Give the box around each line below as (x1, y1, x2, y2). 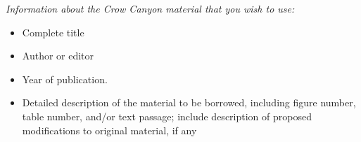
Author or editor (22, 48, 94, 63)
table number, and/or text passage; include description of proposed (22, 108, 312, 123)
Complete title (22, 24, 84, 39)
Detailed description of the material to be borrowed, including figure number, (22, 95, 356, 110)
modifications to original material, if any (22, 122, 197, 137)
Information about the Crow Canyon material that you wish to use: (6, 1, 295, 15)
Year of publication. (22, 71, 108, 86)
